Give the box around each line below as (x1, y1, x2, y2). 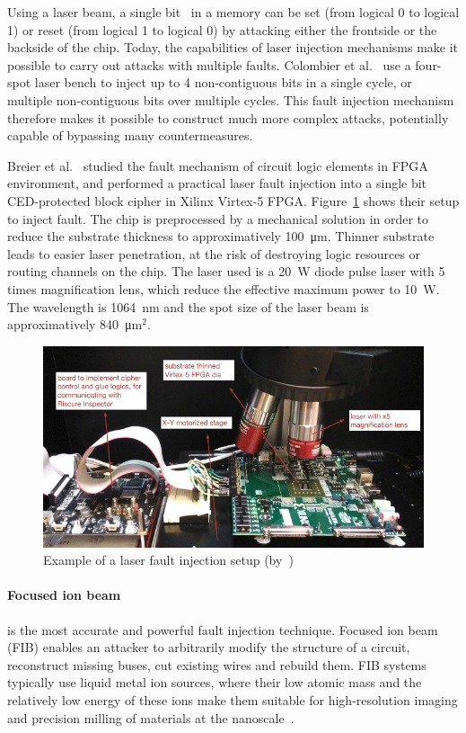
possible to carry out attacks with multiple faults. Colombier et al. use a (7, 55, 411, 74)
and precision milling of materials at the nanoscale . (7, 708, 295, 727)
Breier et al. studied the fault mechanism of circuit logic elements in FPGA (7, 156, 428, 174)
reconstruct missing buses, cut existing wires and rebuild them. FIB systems (7, 655, 426, 674)
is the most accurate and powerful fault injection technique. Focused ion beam (7, 620, 438, 639)
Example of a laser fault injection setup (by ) (43, 550, 294, 569)
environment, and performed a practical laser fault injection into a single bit (7, 174, 427, 192)
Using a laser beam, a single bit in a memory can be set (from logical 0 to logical (7, 3, 460, 21)
